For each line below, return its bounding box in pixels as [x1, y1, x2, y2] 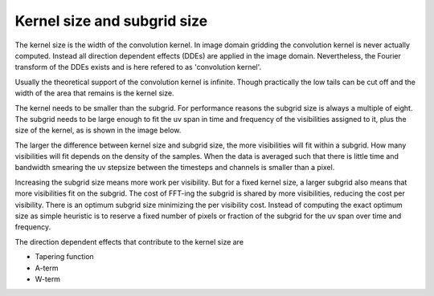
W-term [35, 274, 60, 284]
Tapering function [35, 252, 94, 262]
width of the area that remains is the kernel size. [14, 88, 174, 98]
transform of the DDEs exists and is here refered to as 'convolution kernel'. [14, 63, 262, 72]
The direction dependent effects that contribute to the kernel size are [14, 237, 244, 246]
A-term [35, 263, 59, 273]
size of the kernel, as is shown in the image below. [14, 125, 182, 136]
